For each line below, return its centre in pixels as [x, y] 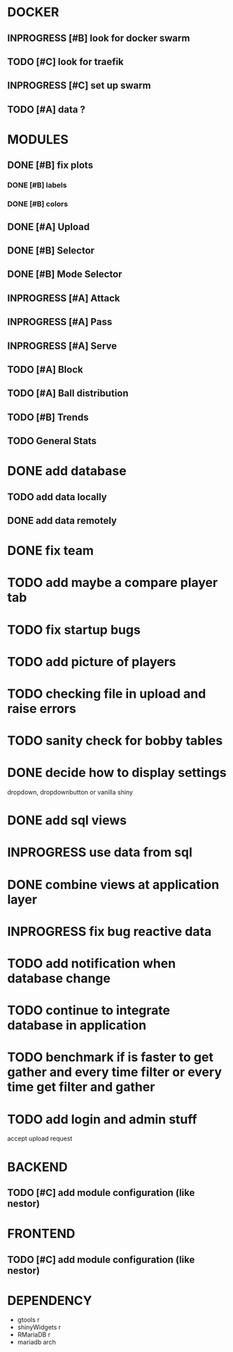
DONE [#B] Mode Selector [65, 274]
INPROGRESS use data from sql [100, 853]
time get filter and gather [81, 1087]
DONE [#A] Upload [49, 227]
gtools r [28, 1320]
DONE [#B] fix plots [50, 165]
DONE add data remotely [62, 521]
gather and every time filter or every [115, 1072]
